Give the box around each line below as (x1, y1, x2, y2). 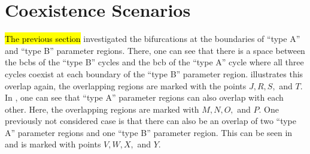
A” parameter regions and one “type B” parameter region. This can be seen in (5, 126, 293, 138)
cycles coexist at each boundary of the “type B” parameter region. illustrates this (5, 67, 303, 80)
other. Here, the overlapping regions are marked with (5, 102, 199, 115)
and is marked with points (5, 138, 101, 150)
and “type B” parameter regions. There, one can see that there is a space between (5, 44, 305, 56)
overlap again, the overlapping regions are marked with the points (5, 79, 247, 92)
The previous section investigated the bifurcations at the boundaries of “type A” (5, 32, 300, 45)
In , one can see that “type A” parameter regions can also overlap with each (5, 91, 284, 104)
